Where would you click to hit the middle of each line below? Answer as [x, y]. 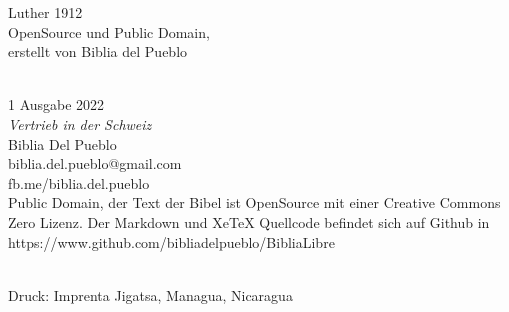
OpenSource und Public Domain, [109, 31]
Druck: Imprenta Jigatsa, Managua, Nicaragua [150, 294]
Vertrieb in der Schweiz [80, 123]
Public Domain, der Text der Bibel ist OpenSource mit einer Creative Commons [254, 202]
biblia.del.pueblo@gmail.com [95, 163]
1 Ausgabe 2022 [56, 104]
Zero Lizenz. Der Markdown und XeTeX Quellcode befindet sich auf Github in [249, 221]
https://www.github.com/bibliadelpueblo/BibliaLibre [171, 241]
